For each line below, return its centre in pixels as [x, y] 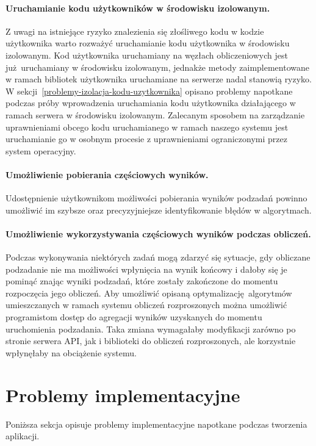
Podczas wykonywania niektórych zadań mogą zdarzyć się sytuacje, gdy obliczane [158, 257]
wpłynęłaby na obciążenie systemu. [71, 352]
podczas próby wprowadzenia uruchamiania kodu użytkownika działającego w [151, 103]
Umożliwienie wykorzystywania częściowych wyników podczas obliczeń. [158, 233]
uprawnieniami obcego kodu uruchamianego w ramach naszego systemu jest [147, 127]
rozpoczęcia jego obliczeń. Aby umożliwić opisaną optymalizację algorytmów [149, 293]
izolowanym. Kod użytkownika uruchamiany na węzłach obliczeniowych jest [147, 55]
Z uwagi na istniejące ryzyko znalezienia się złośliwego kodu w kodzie [135, 31]
